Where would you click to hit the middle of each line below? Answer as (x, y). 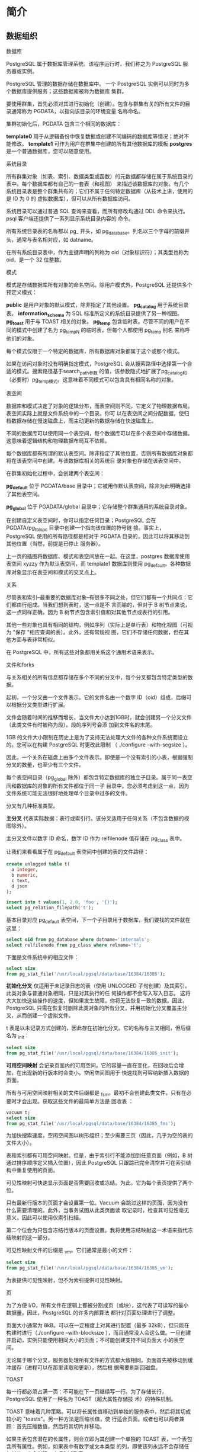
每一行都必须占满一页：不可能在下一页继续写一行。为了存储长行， (86, 1391)
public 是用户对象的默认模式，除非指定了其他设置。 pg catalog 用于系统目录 (97, 305)
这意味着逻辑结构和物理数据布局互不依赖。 (58, 440)
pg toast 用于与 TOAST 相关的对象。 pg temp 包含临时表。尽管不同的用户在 (95, 322)
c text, (21, 880)
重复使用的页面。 (37, 1170)
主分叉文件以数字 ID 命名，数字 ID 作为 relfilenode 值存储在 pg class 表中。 (96, 839)
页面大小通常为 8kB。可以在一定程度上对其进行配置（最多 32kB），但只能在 (98, 1325)
